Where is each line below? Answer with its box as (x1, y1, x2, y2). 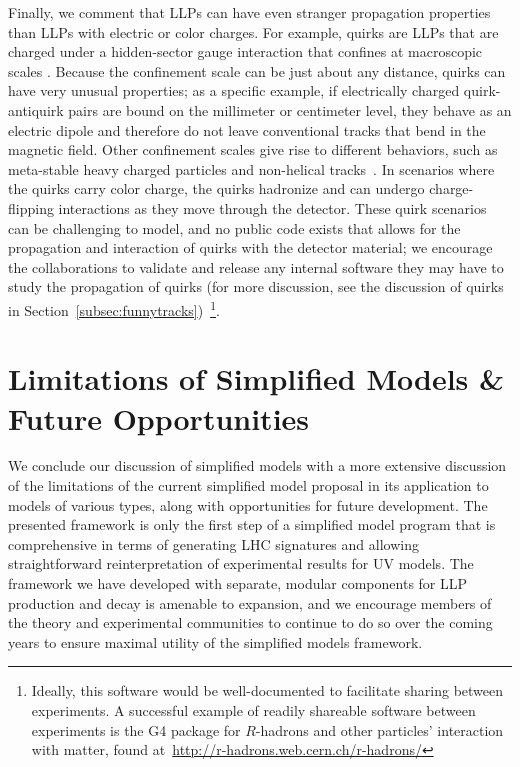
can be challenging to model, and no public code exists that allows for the (8, 217, 461, 238)
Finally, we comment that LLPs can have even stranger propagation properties (8, 2, 491, 22)
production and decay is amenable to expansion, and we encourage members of (8, 592, 492, 613)
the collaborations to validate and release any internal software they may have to (8, 256, 504, 277)
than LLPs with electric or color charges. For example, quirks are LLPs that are (8, 21, 499, 42)
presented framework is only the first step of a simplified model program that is (8, 514, 496, 535)
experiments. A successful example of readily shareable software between (31, 700, 476, 720)
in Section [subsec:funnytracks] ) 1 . (8, 296, 220, 320)
